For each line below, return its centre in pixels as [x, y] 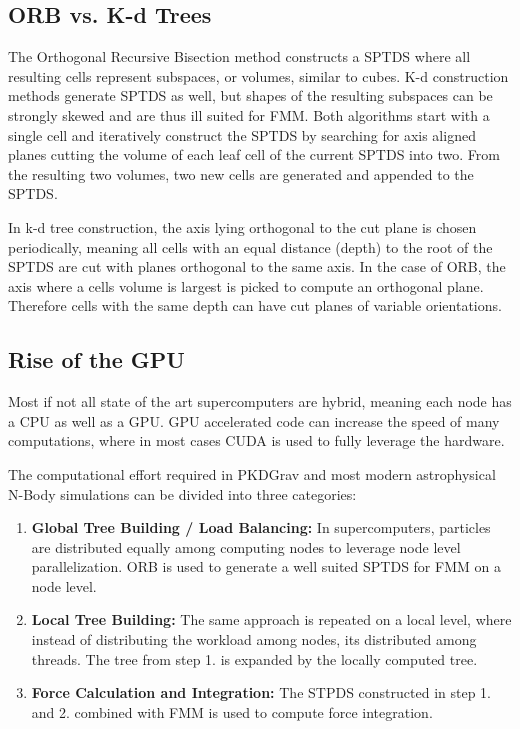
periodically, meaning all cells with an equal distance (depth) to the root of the [250, 246]
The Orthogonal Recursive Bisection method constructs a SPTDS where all [239, 56]
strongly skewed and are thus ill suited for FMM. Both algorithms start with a [249, 114]
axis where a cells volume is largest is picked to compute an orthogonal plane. [246, 285]
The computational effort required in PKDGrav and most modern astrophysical [252, 473]
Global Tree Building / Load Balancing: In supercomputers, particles [261, 527]
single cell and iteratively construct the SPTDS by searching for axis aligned [242, 134]
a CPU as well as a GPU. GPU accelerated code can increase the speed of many [254, 420]
